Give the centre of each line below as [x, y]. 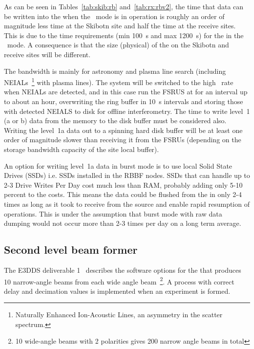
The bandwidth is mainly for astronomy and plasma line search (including [115, 71]
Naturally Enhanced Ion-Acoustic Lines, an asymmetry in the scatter [119, 315]
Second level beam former [71, 250]
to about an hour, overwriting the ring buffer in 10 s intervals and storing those [124, 101]
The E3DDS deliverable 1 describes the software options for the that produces [123, 270]
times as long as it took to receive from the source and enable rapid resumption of [127, 204]
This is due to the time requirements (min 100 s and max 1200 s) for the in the [124, 35]
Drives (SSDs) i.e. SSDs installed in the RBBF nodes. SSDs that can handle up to [127, 175]
